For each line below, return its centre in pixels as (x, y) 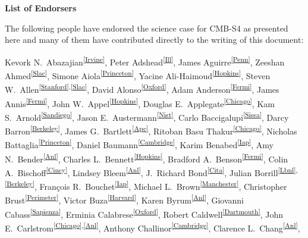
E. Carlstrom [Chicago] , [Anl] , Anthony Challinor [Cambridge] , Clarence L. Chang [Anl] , (153, 227)
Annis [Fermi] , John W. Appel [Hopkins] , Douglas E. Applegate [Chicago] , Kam (140, 102)
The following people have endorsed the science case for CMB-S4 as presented (147, 28)
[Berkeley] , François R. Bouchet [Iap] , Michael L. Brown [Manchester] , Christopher (146, 185)
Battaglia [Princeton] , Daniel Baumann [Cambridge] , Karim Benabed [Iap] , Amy (139, 144)
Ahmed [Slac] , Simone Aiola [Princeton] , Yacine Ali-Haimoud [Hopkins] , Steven (138, 75)
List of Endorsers (41, 8)
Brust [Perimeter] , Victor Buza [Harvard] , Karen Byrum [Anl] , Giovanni (125, 199)
